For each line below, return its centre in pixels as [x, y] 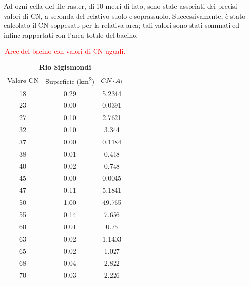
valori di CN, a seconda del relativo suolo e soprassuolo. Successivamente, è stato [125, 15]
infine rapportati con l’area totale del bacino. [71, 34]
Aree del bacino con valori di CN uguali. [65, 51]
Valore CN [23, 80]
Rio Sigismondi [65, 67]
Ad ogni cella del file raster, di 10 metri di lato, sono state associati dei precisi [121, 6]
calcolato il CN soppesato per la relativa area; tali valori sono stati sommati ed [122, 25]
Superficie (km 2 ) [70, 80]
